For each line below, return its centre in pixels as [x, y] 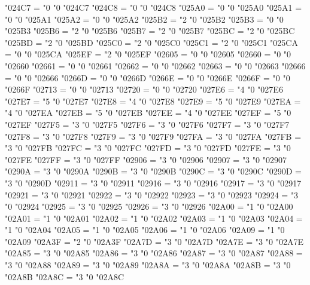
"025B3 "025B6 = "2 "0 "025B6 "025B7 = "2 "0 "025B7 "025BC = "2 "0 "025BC [150, 31]
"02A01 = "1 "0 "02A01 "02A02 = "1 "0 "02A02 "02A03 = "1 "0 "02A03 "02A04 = [154, 218]
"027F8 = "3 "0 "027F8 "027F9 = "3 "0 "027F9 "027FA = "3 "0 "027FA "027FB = [153, 136]
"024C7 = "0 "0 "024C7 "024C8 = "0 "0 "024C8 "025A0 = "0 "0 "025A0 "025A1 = [154, 7]
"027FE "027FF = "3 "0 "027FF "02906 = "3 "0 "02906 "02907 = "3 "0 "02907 [146, 159]
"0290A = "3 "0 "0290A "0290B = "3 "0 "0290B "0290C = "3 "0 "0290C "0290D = [153, 171]
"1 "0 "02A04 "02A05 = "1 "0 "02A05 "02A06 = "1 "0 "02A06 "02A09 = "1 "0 [145, 230]
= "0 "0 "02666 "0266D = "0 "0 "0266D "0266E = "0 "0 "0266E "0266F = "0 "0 [148, 77]
